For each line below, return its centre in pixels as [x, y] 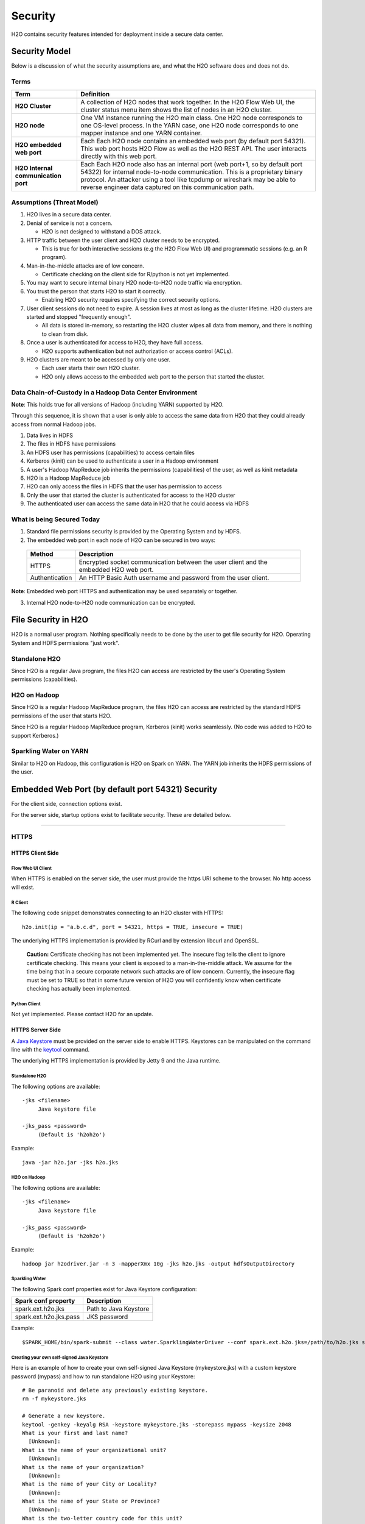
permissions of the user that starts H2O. [61, 716]
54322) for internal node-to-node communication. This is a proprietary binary [192, 172]
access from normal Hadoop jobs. [54, 424]
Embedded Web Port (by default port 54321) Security [114, 789]
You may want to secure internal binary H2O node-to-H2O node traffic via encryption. [134, 283]
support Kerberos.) [35, 735]
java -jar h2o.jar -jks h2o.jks [70, 1162]
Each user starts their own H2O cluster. [91, 368]
